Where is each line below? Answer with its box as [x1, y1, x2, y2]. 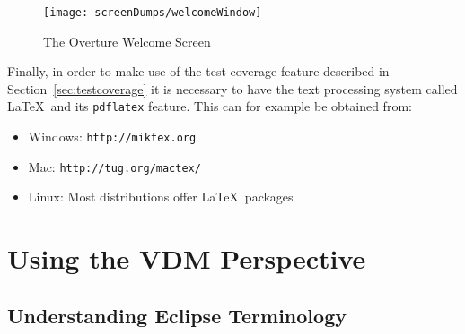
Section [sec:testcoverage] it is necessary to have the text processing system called [7, 79, 458, 98]
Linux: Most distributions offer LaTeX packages [28, 187, 294, 206]
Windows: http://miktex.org [28, 127, 197, 146]
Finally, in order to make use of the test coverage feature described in [7, 62, 390, 81]
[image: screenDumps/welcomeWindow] [43, 6, 262, 19]
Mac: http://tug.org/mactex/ [28, 157, 201, 176]
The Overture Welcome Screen [43, 31, 211, 50]
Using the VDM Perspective [7, 240, 366, 277]
